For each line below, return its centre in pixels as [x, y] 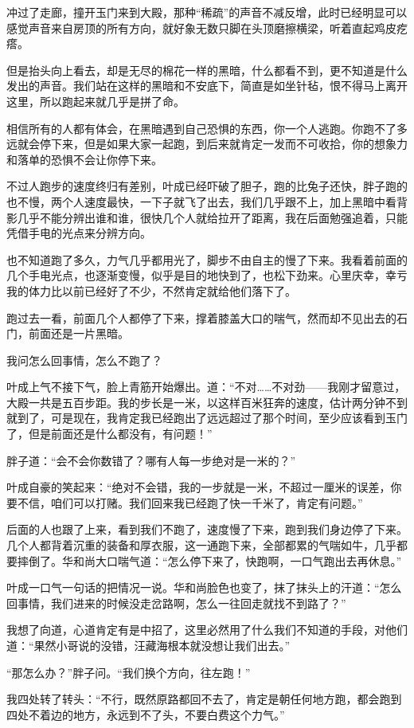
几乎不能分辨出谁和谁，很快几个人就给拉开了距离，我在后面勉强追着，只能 [212, 217]
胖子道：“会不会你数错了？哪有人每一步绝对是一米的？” [151, 460]
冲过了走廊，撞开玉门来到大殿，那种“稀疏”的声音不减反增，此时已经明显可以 [207, 12]
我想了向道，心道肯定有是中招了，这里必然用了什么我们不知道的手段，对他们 [207, 630]
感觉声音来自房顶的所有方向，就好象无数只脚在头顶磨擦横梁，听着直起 [190, 27]
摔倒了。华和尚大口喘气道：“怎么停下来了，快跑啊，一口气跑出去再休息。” [209, 560]
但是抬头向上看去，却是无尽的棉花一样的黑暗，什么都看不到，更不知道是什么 [207, 70]
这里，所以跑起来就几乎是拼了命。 [96, 101]
